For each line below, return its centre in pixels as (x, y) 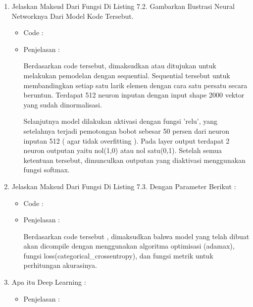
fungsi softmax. (47, 170)
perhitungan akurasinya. (60, 265)
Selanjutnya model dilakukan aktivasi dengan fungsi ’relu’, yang (121, 121)
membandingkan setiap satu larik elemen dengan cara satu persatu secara (135, 85)
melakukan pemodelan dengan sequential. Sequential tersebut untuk (127, 75)
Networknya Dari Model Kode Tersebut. (73, 16)
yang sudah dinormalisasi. (63, 104)
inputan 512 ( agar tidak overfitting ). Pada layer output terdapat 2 (126, 140)
